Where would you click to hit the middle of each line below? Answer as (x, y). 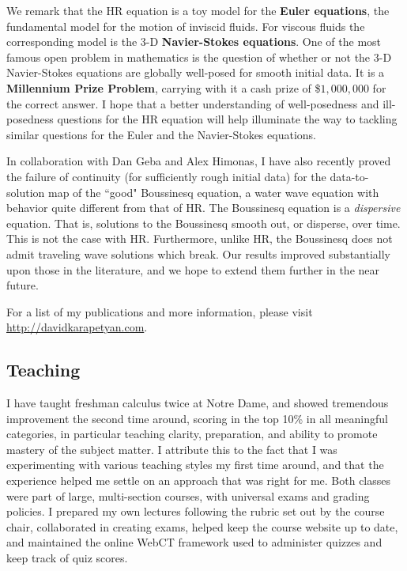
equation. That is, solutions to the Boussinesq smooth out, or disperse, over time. (203, 223)
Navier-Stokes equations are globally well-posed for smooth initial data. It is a (196, 72)
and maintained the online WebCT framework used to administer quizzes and (194, 542)
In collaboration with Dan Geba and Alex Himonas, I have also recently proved (199, 161)
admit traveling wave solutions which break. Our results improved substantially (199, 253)
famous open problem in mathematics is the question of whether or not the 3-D (199, 57)
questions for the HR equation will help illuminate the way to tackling (227, 119)
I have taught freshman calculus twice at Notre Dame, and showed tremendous (198, 403)
